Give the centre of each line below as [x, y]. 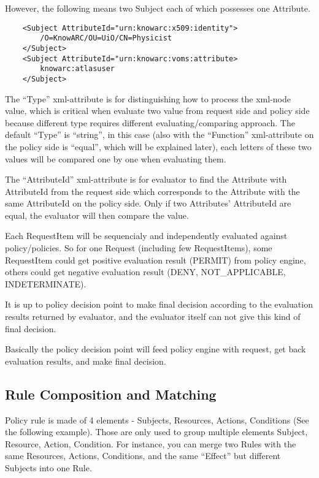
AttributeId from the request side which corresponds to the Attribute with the [152, 191]
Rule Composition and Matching [111, 394]
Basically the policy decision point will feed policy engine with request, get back [156, 349]
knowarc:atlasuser [77, 69]
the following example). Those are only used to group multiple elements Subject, [156, 432]
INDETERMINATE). [46, 283]
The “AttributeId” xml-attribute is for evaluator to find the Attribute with [146, 179]
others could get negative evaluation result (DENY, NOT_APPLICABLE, [145, 272]
